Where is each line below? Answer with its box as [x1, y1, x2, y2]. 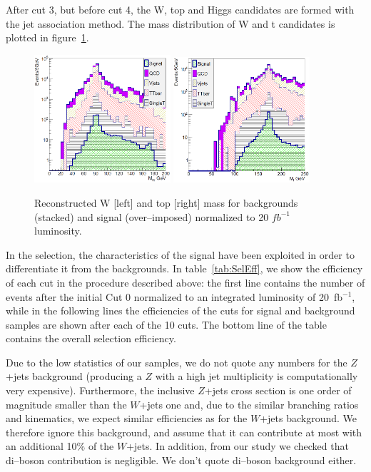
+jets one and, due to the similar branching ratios [139, 396, 359, 411]
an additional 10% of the [6, 438, 114, 453]
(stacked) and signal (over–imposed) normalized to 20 [34, 209, 269, 224]
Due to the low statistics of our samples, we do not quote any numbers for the [6, 354, 347, 369]
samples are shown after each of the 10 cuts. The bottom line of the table [6, 317, 327, 332]
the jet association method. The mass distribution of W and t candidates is [6, 16, 335, 31]
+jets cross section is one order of [204, 383, 352, 398]
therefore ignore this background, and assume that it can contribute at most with [6, 424, 362, 439]
